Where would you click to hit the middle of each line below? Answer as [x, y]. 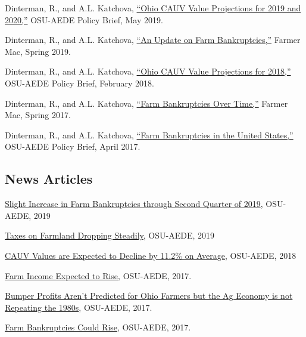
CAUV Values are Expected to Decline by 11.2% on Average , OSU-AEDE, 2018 [151, 255]
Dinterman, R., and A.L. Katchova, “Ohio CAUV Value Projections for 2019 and [153, 8]
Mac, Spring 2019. [38, 51]
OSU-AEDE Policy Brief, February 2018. [79, 83]
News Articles [49, 179]
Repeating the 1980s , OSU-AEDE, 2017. [79, 307]
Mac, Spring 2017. [38, 115]
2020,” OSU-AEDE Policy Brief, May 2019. [84, 19]
